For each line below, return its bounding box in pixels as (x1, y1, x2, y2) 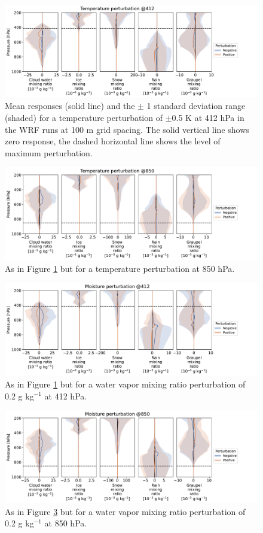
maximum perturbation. (5, 146, 93, 159)
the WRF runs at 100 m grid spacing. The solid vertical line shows (5, 123, 249, 135)
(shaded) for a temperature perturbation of (5, 111, 163, 124)
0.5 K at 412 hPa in (172, 111, 244, 124)
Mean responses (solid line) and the (5, 99, 135, 112)
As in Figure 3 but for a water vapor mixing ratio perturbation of (5, 505, 246, 517)
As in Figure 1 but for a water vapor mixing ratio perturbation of (5, 377, 246, 390)
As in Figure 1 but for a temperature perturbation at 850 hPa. (5, 262, 235, 274)
